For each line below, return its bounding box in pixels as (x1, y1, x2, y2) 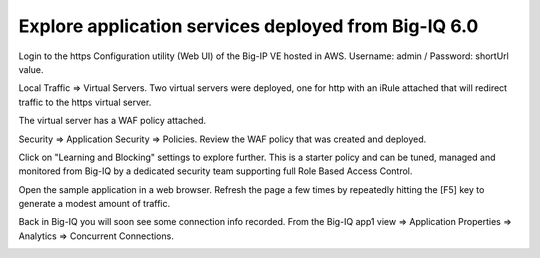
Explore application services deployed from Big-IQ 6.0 (18, 15, 479, 37)
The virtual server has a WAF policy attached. (18, 115, 207, 127)
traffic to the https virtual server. (18, 96, 152, 108)
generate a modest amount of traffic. (18, 198, 171, 210)
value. (18, 63, 44, 75)
